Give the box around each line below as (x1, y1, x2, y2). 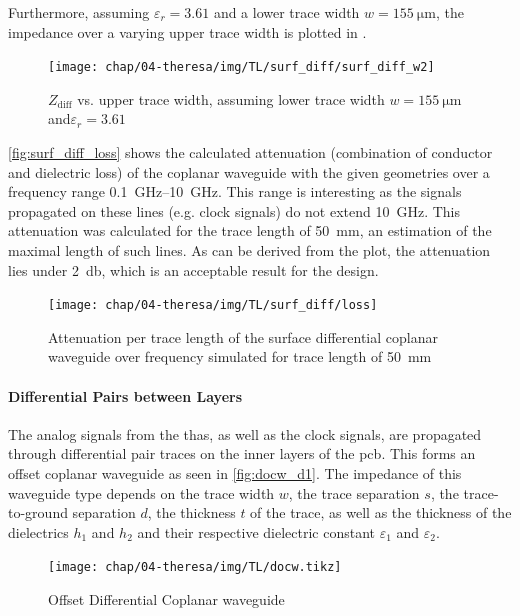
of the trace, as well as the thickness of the (250, 502, 512, 523)
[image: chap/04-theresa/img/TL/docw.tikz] (48, 560, 342, 575)
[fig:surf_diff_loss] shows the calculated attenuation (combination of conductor (8, 142, 493, 163)
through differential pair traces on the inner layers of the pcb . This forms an (8, 443, 476, 464)
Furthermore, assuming (8, 2, 150, 22)
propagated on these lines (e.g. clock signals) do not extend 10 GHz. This (8, 200, 461, 221)
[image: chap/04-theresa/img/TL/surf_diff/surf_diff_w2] (48, 60, 435, 75)
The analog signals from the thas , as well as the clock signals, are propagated (8, 423, 482, 444)
